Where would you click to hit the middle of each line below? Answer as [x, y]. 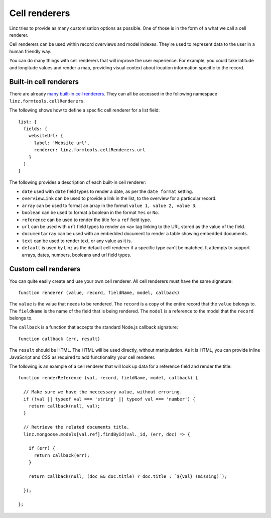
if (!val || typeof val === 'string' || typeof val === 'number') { [109, 399]
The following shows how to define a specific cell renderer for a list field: [85, 110]
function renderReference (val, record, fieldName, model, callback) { [108, 378]
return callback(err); [62, 455]
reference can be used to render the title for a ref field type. [87, 220]
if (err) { [42, 448]
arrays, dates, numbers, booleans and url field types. [77, 255]
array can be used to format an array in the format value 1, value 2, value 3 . [109, 205]
